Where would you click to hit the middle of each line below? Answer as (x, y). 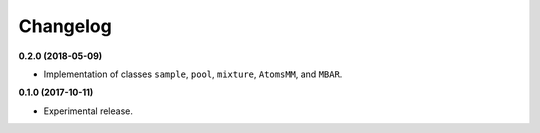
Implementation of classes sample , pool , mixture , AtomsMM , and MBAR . (193, 74)
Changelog (65, 26)
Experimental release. (88, 111)
